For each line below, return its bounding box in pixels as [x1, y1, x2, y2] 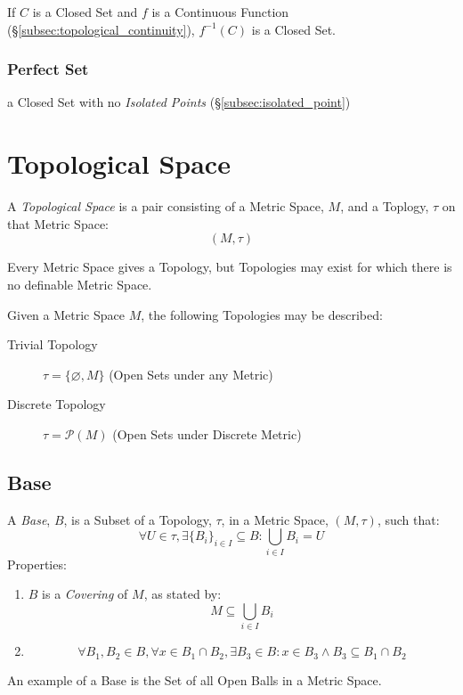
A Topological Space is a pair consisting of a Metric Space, [7, 197, 324, 216]
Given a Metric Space [7, 305, 125, 323]
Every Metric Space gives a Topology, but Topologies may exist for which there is [7, 258, 452, 276]
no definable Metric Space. [7, 274, 152, 293]
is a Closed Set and [32, 3, 138, 20]
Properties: [7, 554, 67, 573]
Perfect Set [7, 58, 89, 80]
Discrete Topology [7, 395, 106, 413]
